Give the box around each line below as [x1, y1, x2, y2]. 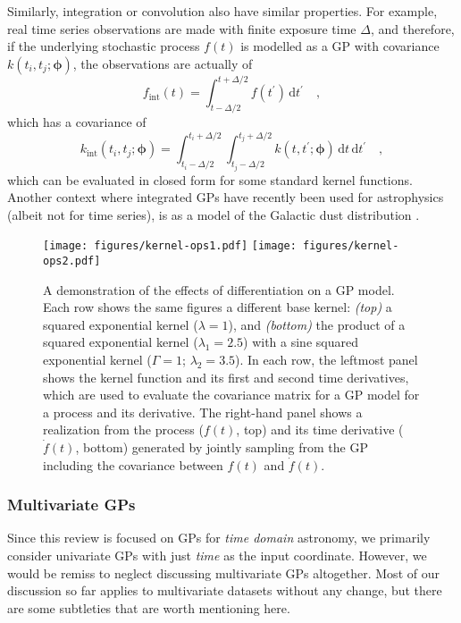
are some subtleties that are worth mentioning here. [7, 598, 290, 617]
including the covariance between [43, 455, 223, 474]
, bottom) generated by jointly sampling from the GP [75, 438, 368, 457]
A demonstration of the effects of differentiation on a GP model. [43, 280, 395, 299]
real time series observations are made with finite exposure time [7, 19, 356, 38]
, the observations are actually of [72, 54, 253, 72]
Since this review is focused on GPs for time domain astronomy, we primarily [7, 528, 431, 547]
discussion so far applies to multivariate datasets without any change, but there [7, 581, 442, 600]
